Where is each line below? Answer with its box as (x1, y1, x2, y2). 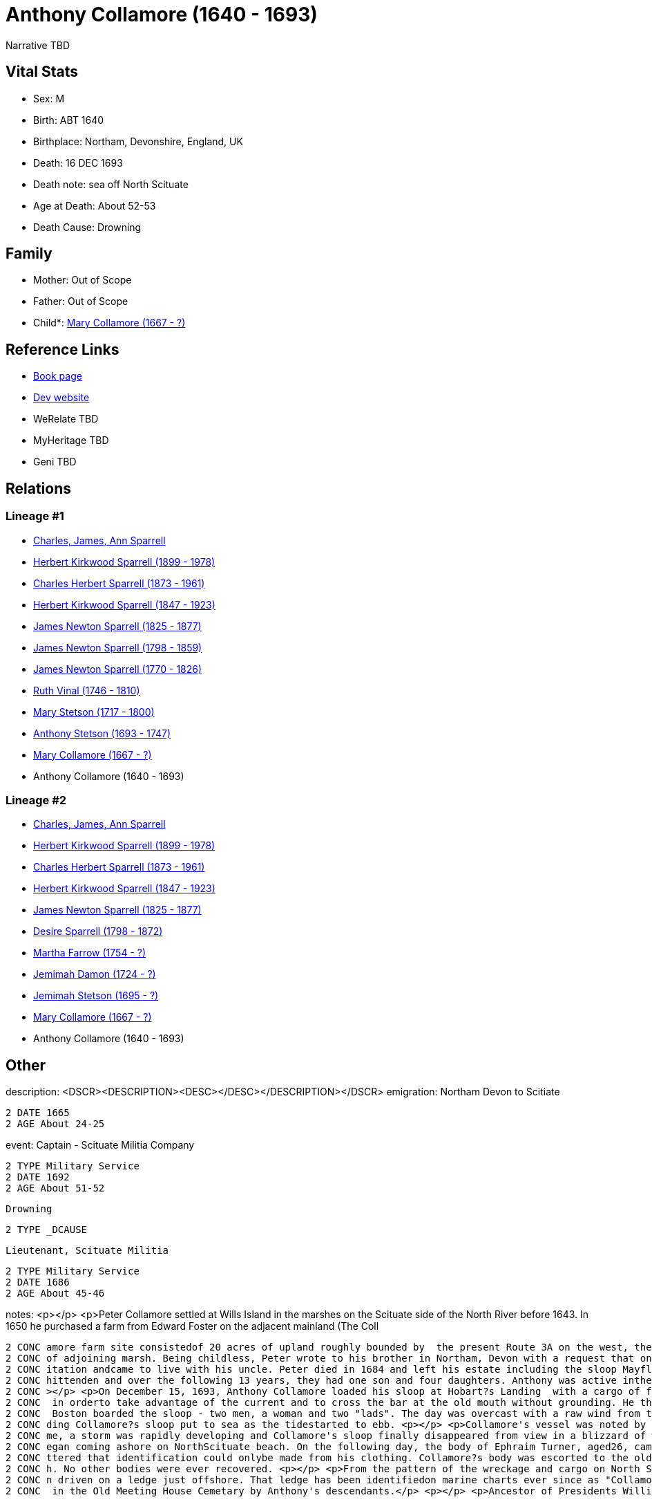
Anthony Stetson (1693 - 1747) (33, 727, 171, 739)
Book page (33, 370, 82, 382)
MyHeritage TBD (33, 434, 109, 447)
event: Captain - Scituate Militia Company (6, 1139, 195, 1151)
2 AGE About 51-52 (6, 1183, 105, 1194)
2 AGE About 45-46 (6, 1288, 105, 1299)
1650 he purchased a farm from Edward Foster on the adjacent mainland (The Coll (6, 1320, 379, 1333)
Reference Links (6, 340, 119, 358)
